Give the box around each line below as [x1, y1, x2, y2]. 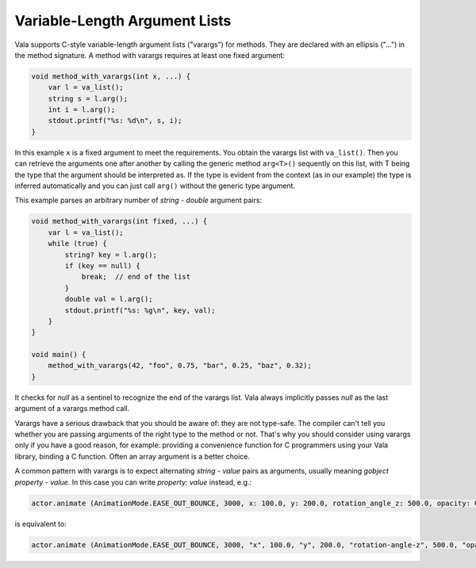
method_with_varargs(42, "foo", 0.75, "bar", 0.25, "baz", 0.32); [48, 361, 313, 370]
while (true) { [48, 239, 107, 248]
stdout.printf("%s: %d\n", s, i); [48, 116, 182, 125]
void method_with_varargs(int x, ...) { [31, 71, 190, 81]
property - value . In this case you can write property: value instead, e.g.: [14, 477, 252, 487]
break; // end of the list [81, 272, 190, 282]
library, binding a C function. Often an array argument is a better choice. [14, 451, 250, 461]
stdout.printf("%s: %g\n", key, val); [64, 305, 216, 315]
